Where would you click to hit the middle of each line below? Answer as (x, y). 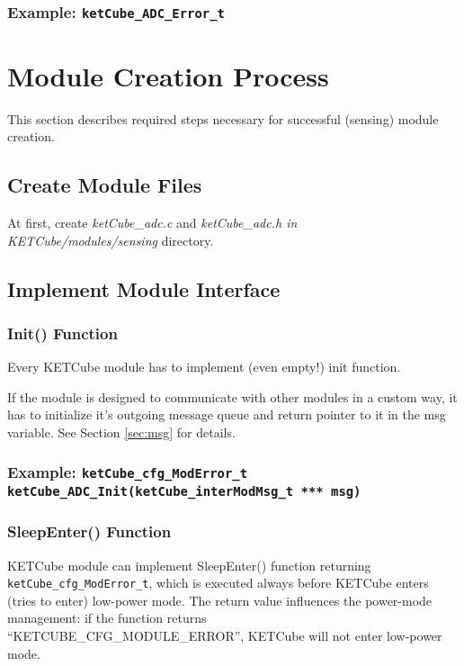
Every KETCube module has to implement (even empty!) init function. (204, 367)
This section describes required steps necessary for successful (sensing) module (223, 118)
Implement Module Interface (144, 288)
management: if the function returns (107, 618)
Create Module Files (105, 185)
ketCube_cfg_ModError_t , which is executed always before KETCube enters (218, 583)
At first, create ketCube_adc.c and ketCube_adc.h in (152, 222)
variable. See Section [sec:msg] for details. (121, 432)
